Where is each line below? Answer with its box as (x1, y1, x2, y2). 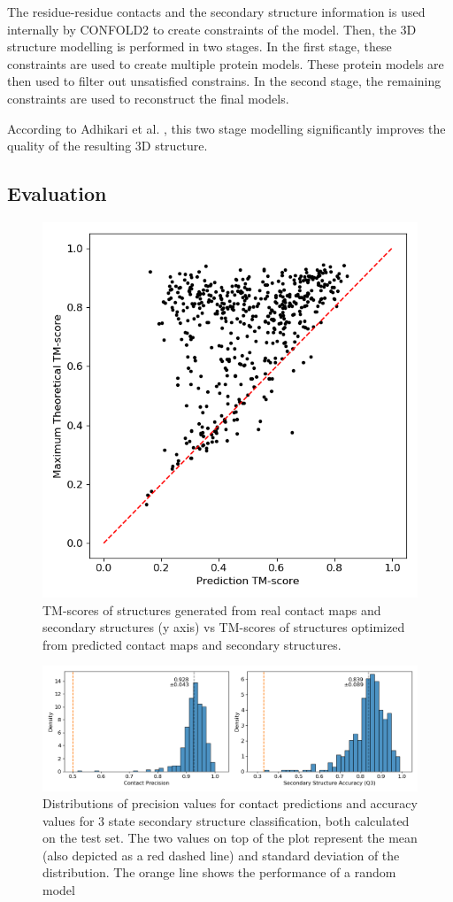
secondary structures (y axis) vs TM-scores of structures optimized (42, 618, 405, 636)
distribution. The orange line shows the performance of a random (42, 863, 396, 882)
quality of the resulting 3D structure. (7, 136, 208, 155)
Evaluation (7, 180, 107, 207)
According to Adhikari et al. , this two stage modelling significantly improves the (7, 119, 446, 137)
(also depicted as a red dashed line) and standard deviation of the (42, 845, 400, 864)
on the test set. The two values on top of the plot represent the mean (42, 829, 418, 847)
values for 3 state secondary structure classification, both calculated (42, 811, 410, 829)
